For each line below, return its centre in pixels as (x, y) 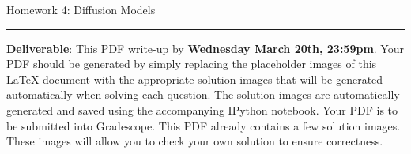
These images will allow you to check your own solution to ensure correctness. (195, 141)
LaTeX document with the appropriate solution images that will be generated (195, 79)
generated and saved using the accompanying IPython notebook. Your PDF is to (202, 109)
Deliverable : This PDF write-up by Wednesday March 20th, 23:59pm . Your (205, 48)
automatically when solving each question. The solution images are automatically (203, 94)
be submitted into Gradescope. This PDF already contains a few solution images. (204, 125)
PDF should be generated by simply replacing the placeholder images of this (192, 64)
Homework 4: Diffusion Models (81, 9)
